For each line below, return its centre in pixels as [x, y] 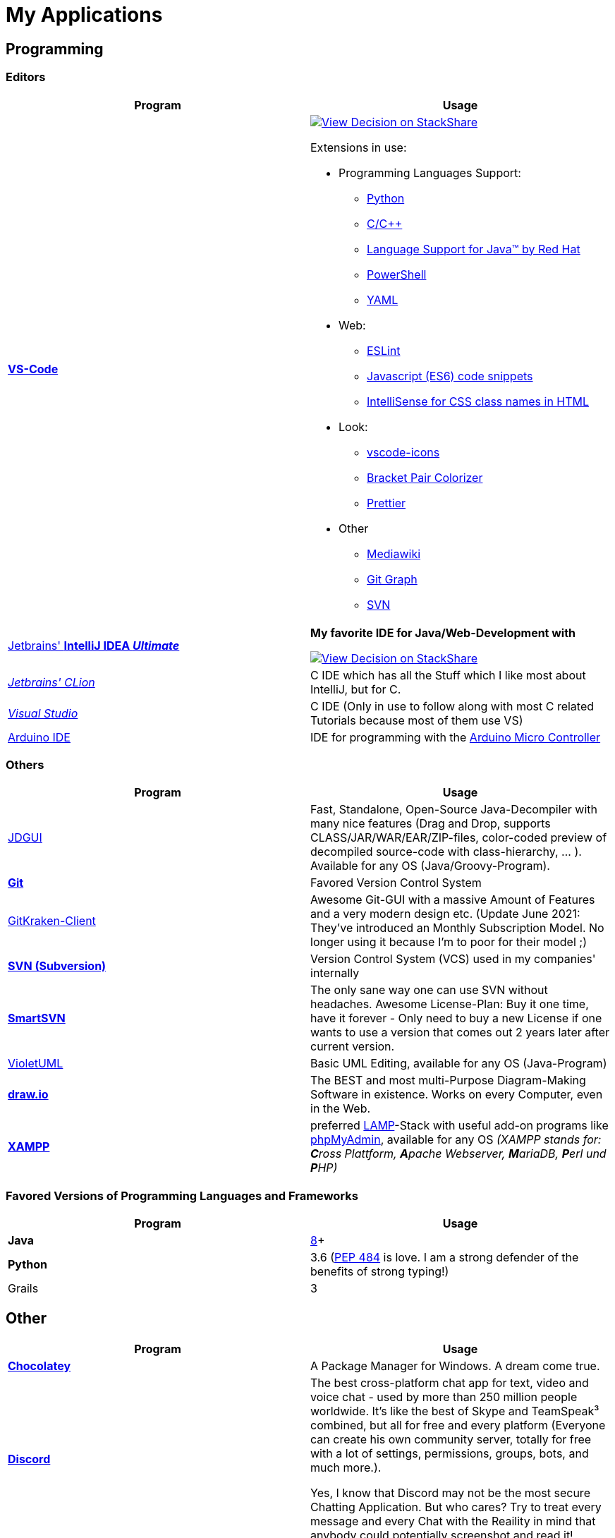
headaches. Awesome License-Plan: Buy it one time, [450, 1004]
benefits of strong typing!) [380, 1272]
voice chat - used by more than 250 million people [444, 1397]
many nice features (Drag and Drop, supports [431, 824]
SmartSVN [37, 1018]
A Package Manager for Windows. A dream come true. [455, 1366]
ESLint [384, 350]
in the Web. [341, 1109]
